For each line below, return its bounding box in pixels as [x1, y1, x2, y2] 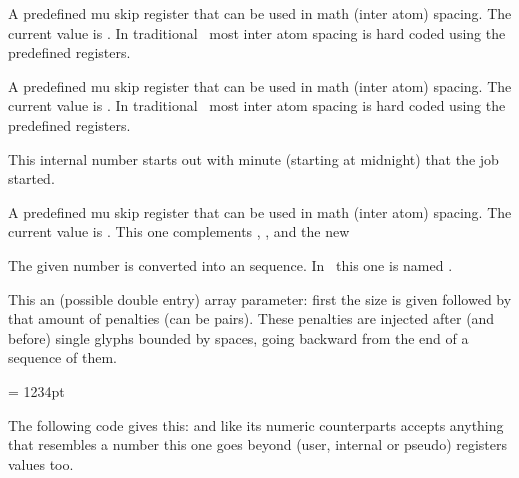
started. [8, 168, 55, 189]
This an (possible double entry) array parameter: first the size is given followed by [8, 288, 512, 309]
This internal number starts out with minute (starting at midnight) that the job [8, 148, 499, 169]
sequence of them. [8, 347, 117, 368]
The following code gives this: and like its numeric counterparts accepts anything [8, 414, 504, 435]
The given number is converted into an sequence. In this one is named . [8, 254, 453, 275]
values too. [8, 453, 74, 474]
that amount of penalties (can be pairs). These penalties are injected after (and [8, 308, 495, 329]
